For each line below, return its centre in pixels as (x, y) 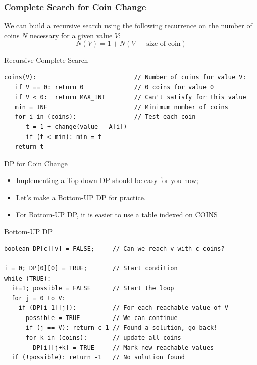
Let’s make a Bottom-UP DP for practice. (81, 197)
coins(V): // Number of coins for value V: (125, 77)
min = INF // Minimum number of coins (121, 107)
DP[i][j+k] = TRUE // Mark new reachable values (123, 348)
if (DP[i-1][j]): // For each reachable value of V (123, 308)
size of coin (164, 44)
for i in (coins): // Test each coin (105, 117)
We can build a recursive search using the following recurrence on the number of (128, 26)
